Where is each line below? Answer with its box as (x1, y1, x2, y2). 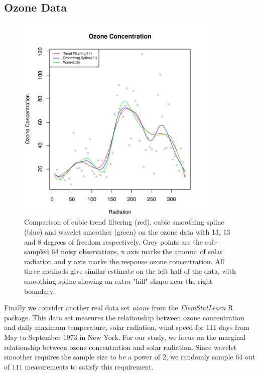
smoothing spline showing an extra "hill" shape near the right (24, 275, 213, 286)
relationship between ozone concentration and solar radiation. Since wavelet (4, 341, 237, 352)
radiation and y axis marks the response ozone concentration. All (24, 256, 224, 266)
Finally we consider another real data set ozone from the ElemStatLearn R (4, 302, 233, 313)
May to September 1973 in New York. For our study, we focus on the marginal (4, 331, 246, 342)
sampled (24, 246, 49, 257)
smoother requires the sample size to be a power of (4, 351, 161, 362)
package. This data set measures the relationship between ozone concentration (4, 312, 244, 322)
